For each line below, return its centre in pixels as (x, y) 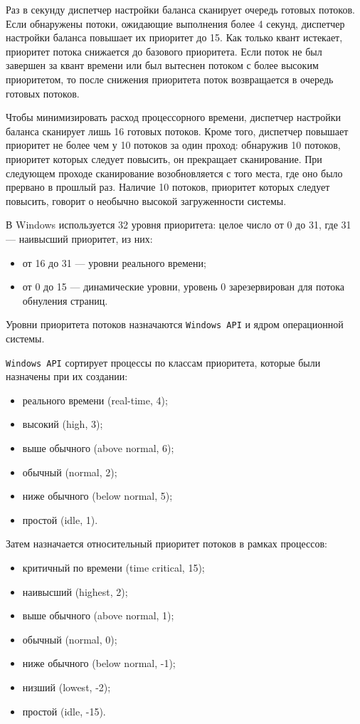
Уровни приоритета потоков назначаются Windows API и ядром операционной (175, 324)
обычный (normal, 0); (70, 639)
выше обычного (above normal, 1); (98, 615)
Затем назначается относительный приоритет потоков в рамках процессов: (166, 544)
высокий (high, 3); (63, 424)
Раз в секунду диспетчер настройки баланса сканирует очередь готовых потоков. (180, 9)
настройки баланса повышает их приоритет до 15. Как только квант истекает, (174, 37)
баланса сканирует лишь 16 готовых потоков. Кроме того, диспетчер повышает (177, 131)
